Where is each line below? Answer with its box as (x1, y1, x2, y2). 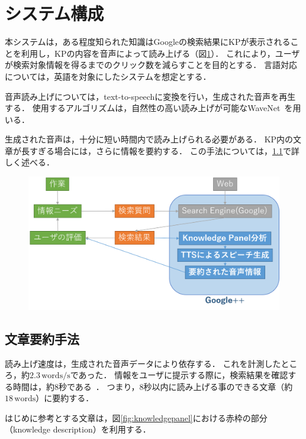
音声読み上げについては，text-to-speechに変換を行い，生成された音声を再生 (5, 90, 296, 102)
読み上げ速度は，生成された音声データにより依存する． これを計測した (5, 357, 281, 369)
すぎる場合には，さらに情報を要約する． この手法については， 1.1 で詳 (29, 144, 299, 157)
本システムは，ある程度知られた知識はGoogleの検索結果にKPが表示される (5, 35, 291, 48)
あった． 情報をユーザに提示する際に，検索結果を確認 (78, 369, 288, 381)
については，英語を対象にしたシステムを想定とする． (5, 70, 211, 82)
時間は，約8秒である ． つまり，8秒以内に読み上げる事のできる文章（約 (12, 380, 293, 392)
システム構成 (5, 1, 104, 25)
